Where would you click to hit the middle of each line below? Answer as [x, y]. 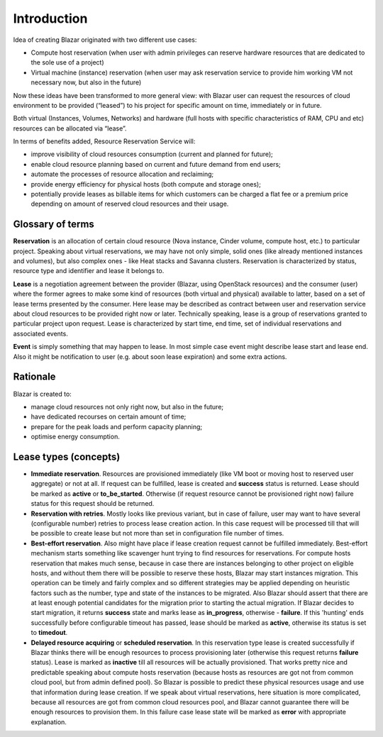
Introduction [50, 18]
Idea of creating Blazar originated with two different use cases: [105, 40]
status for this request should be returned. [93, 504]
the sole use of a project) [67, 62]
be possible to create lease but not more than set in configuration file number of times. [157, 533]
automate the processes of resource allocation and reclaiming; [122, 174]
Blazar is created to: [43, 394]
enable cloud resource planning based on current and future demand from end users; [156, 164]
